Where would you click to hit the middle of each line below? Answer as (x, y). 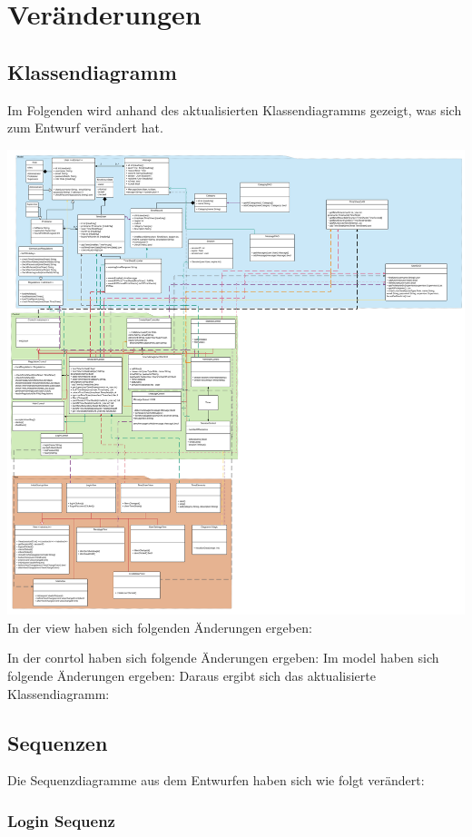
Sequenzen (58, 742)
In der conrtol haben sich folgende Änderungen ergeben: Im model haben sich (223, 658)
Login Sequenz (61, 820)
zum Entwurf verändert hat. (85, 128)
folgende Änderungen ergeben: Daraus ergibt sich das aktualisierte (192, 676)
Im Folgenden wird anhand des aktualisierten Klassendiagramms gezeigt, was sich (235, 109)
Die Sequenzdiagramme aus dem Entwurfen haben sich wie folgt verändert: (216, 780)
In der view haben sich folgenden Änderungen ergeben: (160, 627)
